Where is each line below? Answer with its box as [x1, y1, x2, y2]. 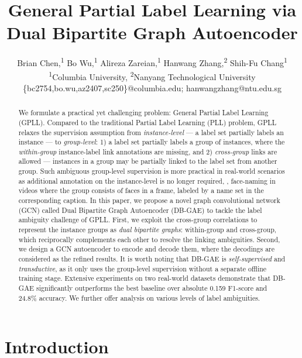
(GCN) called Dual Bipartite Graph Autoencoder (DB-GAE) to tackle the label [18, 205, 262, 215]
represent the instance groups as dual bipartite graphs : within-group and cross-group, [18, 225, 277, 235]
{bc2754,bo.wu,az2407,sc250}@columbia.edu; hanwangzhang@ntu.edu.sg [23, 81, 282, 94]
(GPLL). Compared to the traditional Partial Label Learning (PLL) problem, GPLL [18, 117, 277, 127]
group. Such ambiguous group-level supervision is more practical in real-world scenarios [18, 166, 285, 176]
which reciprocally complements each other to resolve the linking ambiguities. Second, [18, 234, 280, 244]
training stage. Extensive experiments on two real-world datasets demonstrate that [18, 273, 271, 283]
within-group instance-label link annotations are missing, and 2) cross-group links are [18, 146, 277, 156]
